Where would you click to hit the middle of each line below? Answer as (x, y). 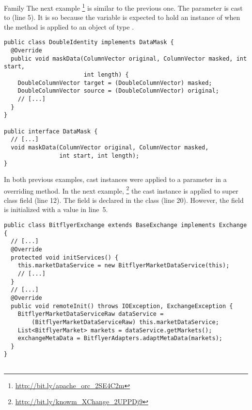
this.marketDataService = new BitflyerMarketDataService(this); (124, 266)
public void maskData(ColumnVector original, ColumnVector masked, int (129, 58)
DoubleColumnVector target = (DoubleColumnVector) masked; (115, 83)
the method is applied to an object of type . (69, 26)
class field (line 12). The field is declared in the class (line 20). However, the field (124, 200)
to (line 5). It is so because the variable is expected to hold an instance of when (122, 17)
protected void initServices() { (65, 257)
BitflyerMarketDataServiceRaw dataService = (91, 314)
